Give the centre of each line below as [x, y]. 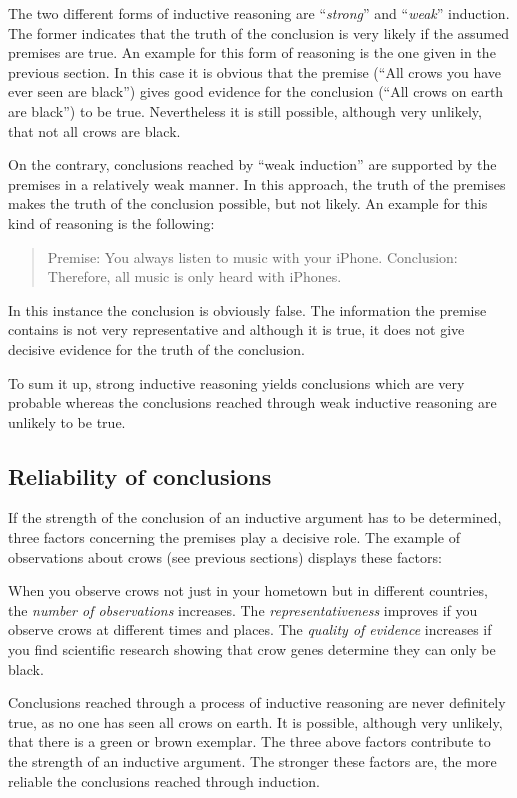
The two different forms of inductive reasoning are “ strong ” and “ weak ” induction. [259, 13]
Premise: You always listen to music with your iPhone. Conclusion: [252, 256]
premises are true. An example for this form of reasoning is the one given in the [252, 52]
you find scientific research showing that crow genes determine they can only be [252, 649]
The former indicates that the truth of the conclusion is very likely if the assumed [259, 32]
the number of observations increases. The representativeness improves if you [243, 609]
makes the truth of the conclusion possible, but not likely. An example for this [248, 203]
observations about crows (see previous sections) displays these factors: [225, 556]
